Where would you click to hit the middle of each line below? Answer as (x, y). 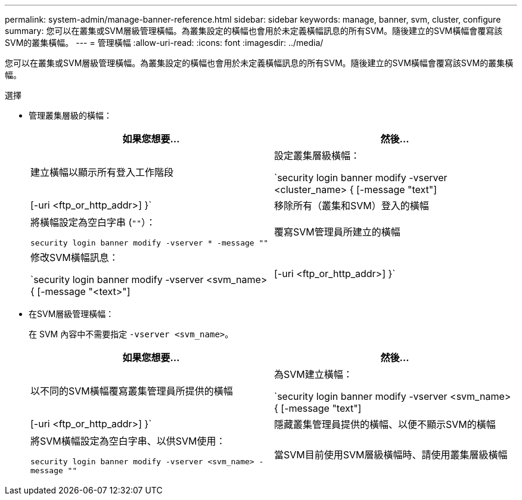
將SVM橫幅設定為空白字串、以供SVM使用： (128, 441)
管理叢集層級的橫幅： (70, 115)
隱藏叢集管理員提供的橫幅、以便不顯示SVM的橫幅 (385, 424)
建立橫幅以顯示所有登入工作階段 (102, 172)
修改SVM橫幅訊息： (74, 257)
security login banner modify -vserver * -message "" (150, 243)
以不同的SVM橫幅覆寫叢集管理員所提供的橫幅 (132, 391)
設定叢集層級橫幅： (317, 156)
